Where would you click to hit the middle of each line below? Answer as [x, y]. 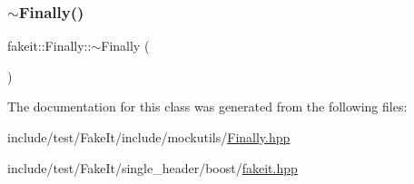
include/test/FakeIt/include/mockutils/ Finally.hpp [149, 137]
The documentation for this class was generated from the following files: [207, 107]
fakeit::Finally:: [49, 46]
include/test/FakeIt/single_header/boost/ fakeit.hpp [153, 167]
